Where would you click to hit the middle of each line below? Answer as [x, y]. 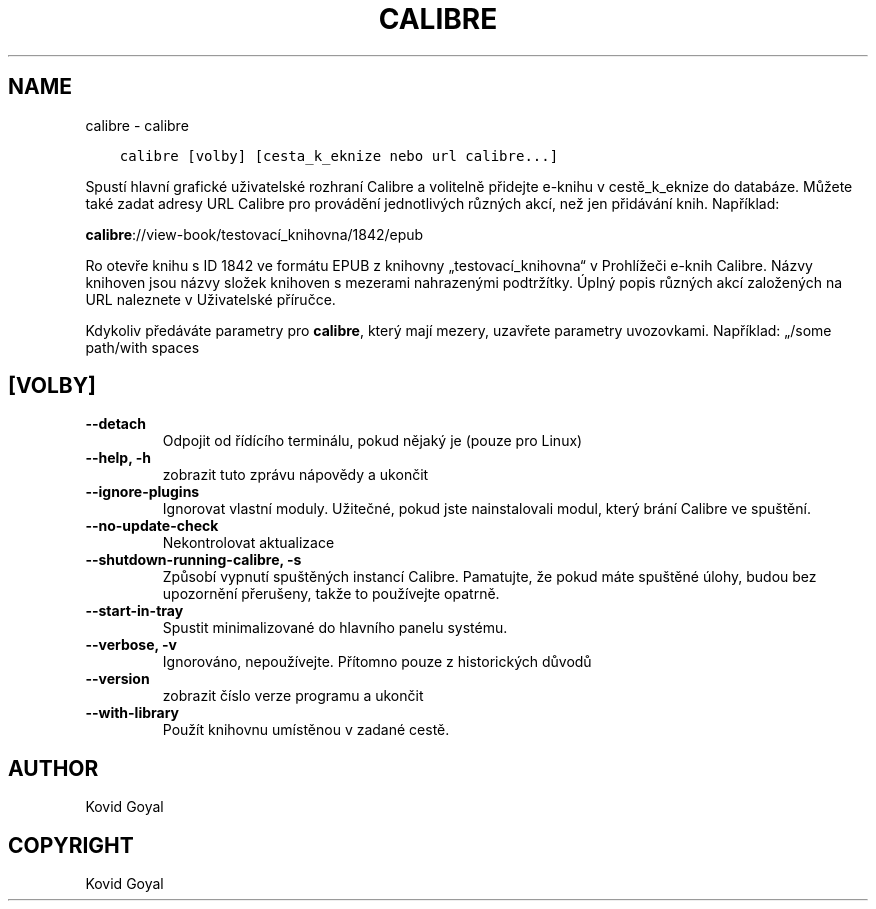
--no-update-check [152, 526]
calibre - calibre [137, 125]
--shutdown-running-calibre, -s [193, 560]
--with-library [132, 713]
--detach [115, 424]
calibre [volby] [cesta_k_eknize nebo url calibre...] [339, 155]
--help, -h [118, 458]
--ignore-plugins [142, 492]
